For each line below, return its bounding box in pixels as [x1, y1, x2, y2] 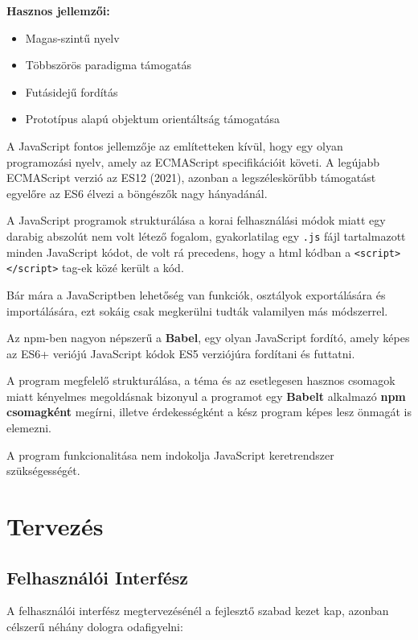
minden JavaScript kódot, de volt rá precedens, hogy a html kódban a [6, 243, 351, 260]
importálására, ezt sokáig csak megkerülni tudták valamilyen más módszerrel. [6, 302, 388, 319]
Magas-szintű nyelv [25, 29, 120, 46]
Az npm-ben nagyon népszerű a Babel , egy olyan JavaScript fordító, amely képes [6, 329, 410, 346]
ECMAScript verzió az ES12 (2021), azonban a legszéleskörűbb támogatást [6, 169, 376, 186]
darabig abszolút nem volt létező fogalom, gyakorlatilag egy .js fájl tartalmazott [6, 227, 406, 244]
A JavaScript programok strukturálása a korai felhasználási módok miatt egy [6, 212, 386, 229]
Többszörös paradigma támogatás [25, 56, 191, 73]
